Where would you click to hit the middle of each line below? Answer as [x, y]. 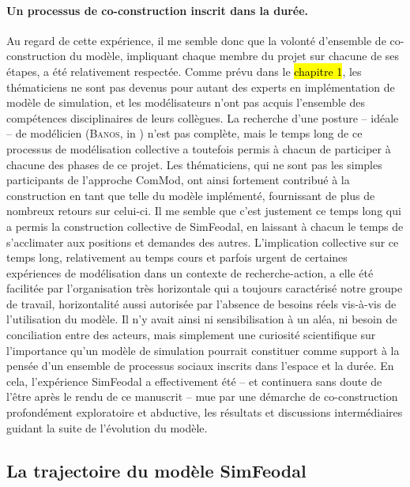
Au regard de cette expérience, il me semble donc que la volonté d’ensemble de [196, 40]
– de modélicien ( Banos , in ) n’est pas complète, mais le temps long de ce [184, 133]
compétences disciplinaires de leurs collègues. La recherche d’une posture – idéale [203, 117]
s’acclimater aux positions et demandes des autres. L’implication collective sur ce [203, 242]
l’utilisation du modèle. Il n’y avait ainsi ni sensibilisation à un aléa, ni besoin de [202, 319]
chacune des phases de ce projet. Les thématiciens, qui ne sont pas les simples [194, 164]
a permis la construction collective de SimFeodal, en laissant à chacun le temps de [205, 226]
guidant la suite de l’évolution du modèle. [107, 427]
